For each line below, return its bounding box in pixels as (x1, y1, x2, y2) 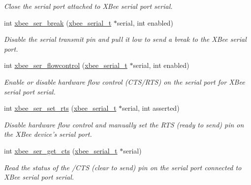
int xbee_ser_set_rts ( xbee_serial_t (4, 103, 117, 113)
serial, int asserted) (122, 103, 180, 113)
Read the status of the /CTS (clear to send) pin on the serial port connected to (4, 162, 242, 172)
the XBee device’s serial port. (4, 129, 92, 139)
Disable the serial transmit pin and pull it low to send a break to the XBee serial (4, 34, 247, 44)
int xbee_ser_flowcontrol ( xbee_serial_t (4, 60, 127, 70)
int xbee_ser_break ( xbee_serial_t (4, 17, 112, 28)
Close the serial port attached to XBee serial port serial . (4, 1, 173, 11)
